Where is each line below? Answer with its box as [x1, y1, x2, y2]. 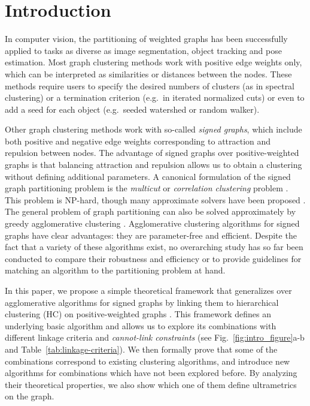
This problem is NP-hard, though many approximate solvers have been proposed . [5, 193, 306, 206]
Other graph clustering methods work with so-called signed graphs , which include [5, 123, 302, 136]
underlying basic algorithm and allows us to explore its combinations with [5, 319, 276, 332]
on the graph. [5, 390, 54, 402]
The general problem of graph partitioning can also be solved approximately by [5, 205, 296, 218]
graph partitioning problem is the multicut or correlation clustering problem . [5, 182, 288, 194]
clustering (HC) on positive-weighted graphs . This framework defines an [5, 308, 272, 320]
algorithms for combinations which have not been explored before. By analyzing [5, 366, 297, 379]
